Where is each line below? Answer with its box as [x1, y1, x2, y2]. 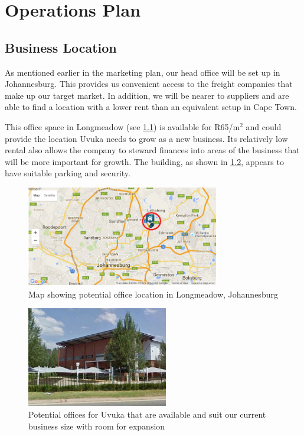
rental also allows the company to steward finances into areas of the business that [5, 144, 300, 156]
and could [246, 120, 282, 133]
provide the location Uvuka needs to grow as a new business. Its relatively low [5, 132, 288, 144]
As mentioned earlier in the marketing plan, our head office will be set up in [5, 66, 280, 78]
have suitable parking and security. [5, 167, 130, 179]
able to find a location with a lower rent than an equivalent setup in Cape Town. [5, 101, 297, 113]
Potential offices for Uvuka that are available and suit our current [28, 408, 266, 421]
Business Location [5, 38, 117, 56]
